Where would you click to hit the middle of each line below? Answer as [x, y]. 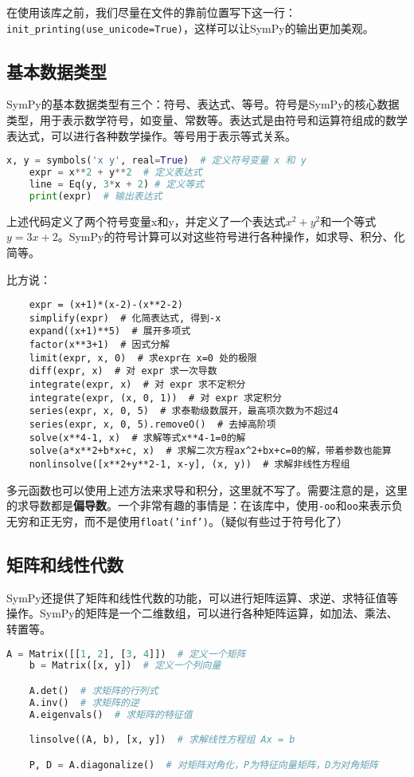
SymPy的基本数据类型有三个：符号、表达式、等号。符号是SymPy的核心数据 [203, 104]
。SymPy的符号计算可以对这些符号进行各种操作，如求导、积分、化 [231, 237]
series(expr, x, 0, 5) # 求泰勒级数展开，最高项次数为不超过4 [184, 411]
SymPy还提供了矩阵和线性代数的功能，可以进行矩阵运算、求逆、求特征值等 [202, 597]
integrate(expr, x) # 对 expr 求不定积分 [137, 385]
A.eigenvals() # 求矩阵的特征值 [111, 714]
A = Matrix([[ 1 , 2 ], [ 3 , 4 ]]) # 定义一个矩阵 [126, 654]
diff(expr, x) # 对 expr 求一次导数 [123, 371]
